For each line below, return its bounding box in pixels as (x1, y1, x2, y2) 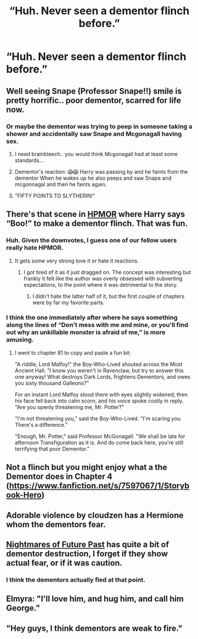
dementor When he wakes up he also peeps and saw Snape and (14, 174, 171, 181)
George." (6, 603, 40, 613)
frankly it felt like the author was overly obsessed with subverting (23, 275, 183, 282)
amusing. (6, 336, 34, 344)
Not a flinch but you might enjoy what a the (6, 462, 167, 472)
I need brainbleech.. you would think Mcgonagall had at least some (14, 150, 178, 157)
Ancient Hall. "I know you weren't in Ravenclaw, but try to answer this (14, 366, 184, 374)
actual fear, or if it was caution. (6, 558, 123, 568)
